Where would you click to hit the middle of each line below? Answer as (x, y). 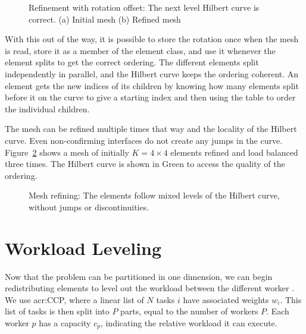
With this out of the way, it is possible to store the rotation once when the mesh (152, 39)
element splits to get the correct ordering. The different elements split (132, 62)
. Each (278, 311)
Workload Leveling (83, 248)
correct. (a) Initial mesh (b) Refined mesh (105, 19)
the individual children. (47, 108)
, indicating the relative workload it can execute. (189, 323)
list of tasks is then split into (57, 311)
